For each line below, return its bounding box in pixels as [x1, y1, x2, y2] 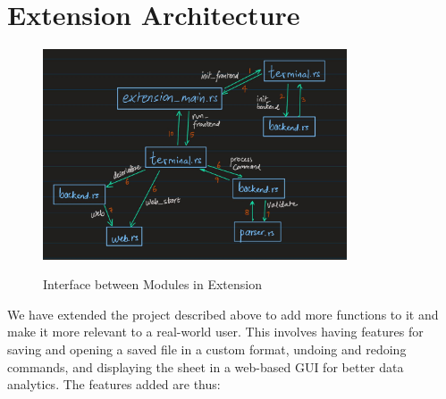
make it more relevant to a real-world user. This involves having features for [7, 322, 424, 341]
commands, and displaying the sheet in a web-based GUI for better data [7, 357, 404, 376]
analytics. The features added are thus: [7, 375, 221, 394]
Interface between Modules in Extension [43, 275, 262, 294]
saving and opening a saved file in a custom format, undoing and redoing [7, 340, 407, 359]
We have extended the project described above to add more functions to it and [7, 304, 439, 323]
